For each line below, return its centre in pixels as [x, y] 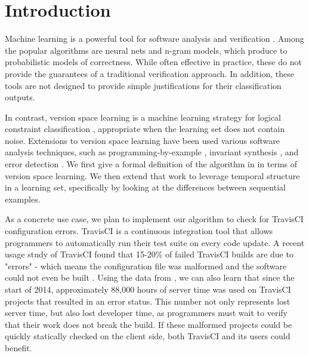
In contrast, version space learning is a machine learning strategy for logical [143, 117]
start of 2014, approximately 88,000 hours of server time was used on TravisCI [148, 289]
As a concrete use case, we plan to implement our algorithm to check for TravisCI [154, 219]
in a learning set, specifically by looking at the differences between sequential [145, 187]
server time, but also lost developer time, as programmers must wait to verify [146, 313]
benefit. [18, 347]
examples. [23, 199]
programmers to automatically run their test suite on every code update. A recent [155, 242]
